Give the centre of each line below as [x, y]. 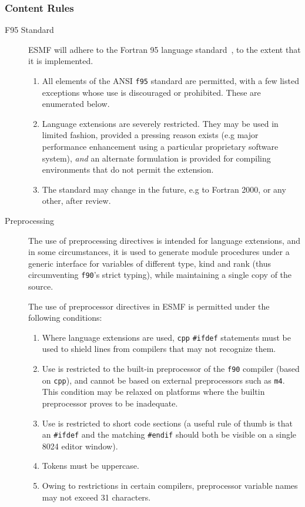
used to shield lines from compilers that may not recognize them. [159, 349]
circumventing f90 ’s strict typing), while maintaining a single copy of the [160, 275]
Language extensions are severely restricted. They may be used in [160, 123]
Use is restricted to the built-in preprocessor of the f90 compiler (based [171, 369]
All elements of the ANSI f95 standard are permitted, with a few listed [170, 80]
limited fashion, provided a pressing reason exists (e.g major [150, 135]
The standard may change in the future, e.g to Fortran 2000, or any [164, 189]
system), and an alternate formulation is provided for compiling [156, 158]
